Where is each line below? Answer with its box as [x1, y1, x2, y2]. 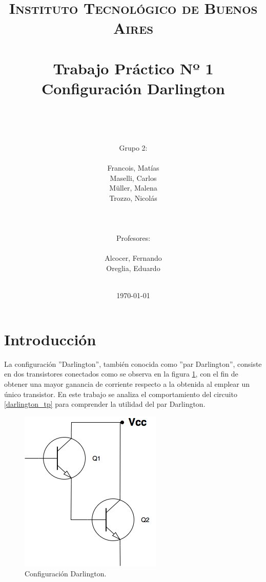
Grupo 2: [119, 142, 148, 153]
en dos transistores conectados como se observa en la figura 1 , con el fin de [4, 368, 238, 379]
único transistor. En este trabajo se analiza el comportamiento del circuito [4, 388, 237, 399]
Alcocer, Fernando [105, 253, 162, 263]
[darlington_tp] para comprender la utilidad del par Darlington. [4, 399, 206, 409]
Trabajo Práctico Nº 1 [53, 57, 214, 78]
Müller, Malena [109, 182, 157, 193]
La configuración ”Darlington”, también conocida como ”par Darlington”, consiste [4, 358, 262, 369]
